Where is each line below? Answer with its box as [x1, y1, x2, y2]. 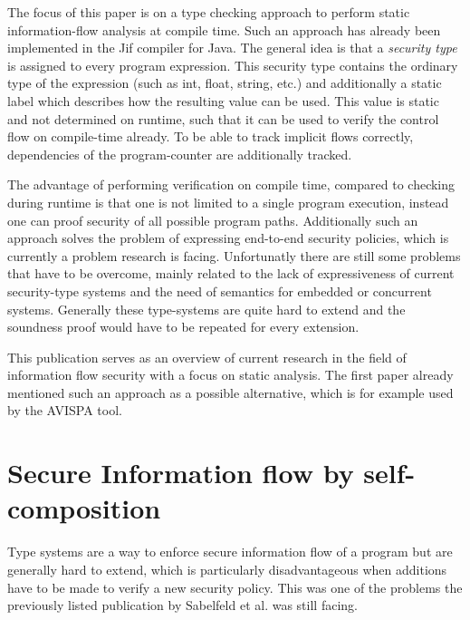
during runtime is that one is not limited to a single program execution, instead [7, 192, 449, 211]
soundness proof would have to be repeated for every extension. [7, 317, 360, 336]
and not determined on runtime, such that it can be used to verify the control [7, 109, 439, 128]
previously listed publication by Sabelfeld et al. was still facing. [7, 596, 358, 615]
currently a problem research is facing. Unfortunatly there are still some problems [7, 246, 461, 265]
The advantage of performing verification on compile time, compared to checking [7, 175, 456, 194]
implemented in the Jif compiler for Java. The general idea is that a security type [7, 38, 457, 57]
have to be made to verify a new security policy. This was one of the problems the [7, 577, 463, 596]
